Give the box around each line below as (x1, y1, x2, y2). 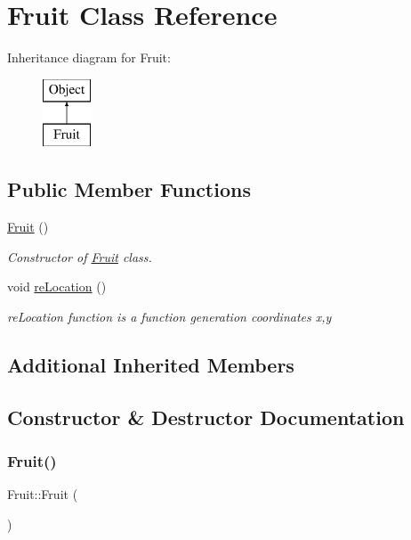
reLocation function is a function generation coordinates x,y (7, 307, 332, 325)
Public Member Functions (7, 176, 251, 203)
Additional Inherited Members (7, 350, 294, 378)
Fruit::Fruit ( (7, 485, 78, 503)
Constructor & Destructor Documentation (7, 403, 405, 430)
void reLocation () (7, 277, 107, 296)
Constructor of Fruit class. (7, 247, 152, 266)
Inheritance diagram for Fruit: (7, 48, 171, 67)
